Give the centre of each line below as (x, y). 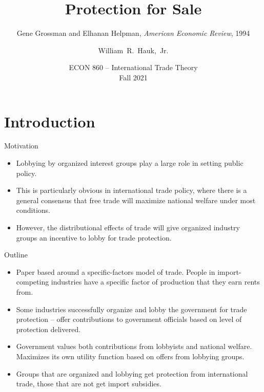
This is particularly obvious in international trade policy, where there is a (131, 190)
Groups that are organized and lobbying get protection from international (132, 373)
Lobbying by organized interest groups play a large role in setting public (130, 163)
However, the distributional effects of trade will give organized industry (128, 227)
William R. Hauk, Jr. (133, 50)
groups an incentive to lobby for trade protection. (94, 237)
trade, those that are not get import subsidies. (89, 384)
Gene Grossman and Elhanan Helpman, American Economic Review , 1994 (133, 33)
